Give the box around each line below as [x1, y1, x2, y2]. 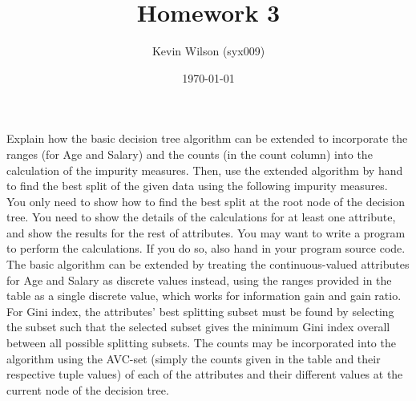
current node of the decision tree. [6, 381, 169, 398]
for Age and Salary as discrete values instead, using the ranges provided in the [6, 271, 392, 288]
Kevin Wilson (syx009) [151, 43, 265, 59]
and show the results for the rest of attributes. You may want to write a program [6, 224, 406, 241]
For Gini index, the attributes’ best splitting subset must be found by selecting [6, 302, 394, 319]
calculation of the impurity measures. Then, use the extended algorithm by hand [6, 161, 403, 178]
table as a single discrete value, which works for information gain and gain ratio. [6, 287, 402, 304]
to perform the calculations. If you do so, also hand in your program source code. [6, 240, 406, 257]
